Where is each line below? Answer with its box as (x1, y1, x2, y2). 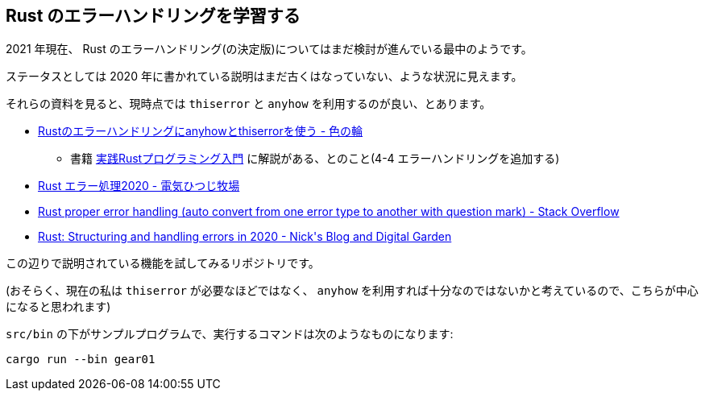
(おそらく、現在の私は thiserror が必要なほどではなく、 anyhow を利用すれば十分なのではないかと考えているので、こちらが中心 (6, 283, 699, 298)
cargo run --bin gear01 (6, 353, 156, 366)
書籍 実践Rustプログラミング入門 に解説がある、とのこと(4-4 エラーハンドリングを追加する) (70, 151, 560, 166)
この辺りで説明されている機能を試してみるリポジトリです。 (6, 256, 320, 271)
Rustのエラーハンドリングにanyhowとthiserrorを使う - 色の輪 (38, 124, 363, 139)
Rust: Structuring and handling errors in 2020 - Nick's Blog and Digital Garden (38, 230, 452, 244)
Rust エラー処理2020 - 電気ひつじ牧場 (38, 179, 240, 193)
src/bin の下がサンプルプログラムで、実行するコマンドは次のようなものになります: (6, 327, 454, 341)
